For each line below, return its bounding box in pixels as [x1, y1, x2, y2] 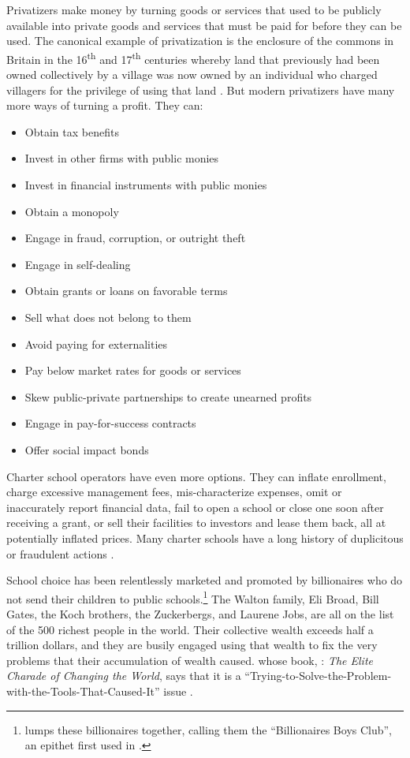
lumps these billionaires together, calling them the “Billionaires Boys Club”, [24, 721, 393, 737]
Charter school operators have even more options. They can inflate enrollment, [6, 468, 386, 484]
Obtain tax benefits [24, 123, 119, 140]
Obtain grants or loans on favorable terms [24, 282, 228, 299]
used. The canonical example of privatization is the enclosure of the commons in [6, 32, 394, 49]
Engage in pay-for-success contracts [24, 415, 196, 431]
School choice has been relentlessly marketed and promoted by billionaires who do [6, 572, 403, 588]
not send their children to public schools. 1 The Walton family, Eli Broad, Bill [6, 588, 379, 607]
